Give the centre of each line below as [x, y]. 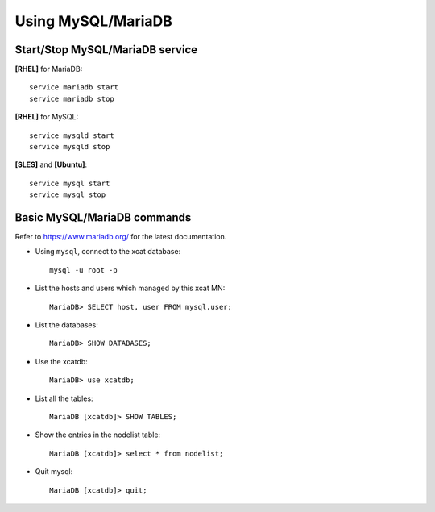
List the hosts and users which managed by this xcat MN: [130, 288]
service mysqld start [72, 135]
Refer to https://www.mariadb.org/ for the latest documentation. [121, 237]
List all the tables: [64, 398]
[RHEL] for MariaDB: [49, 69]
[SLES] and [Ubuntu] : [51, 164]
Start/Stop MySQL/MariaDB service [106, 50]
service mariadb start [74, 87]
